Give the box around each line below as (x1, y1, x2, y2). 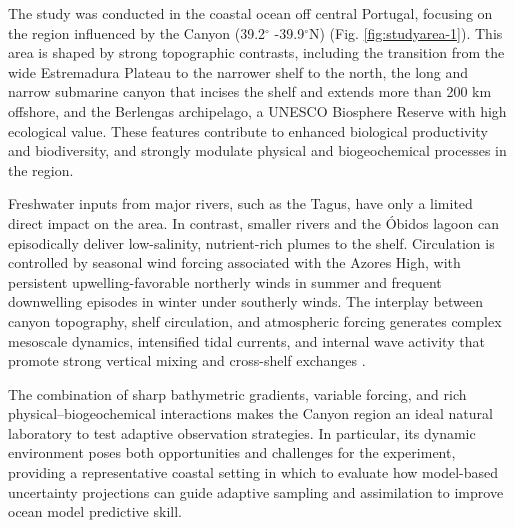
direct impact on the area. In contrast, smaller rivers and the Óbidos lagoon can (8, 212, 499, 233)
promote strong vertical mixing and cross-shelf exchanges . (8, 350, 366, 371)
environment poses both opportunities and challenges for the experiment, (8, 442, 456, 463)
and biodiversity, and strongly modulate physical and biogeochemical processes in (8, 140, 507, 161)
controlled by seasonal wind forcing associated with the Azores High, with (8, 252, 461, 273)
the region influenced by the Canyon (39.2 (8, 22, 266, 43)
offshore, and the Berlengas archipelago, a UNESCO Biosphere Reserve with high (8, 100, 507, 121)
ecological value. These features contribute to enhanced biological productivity (8, 120, 488, 141)
